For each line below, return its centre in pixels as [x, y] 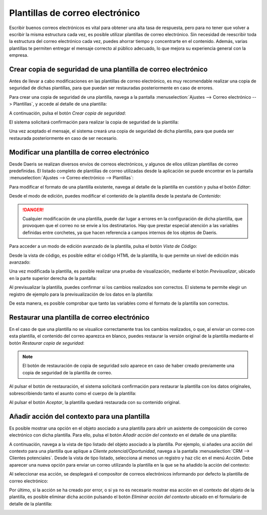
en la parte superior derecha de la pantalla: [53, 278]
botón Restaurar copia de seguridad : [47, 343]
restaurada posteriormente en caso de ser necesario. [64, 138]
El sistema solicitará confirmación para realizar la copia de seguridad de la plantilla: [94, 122]
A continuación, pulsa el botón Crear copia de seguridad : [67, 113]
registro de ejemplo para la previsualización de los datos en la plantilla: [81, 294]
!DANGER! [33, 209]
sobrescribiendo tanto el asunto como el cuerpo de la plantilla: [73, 393]
